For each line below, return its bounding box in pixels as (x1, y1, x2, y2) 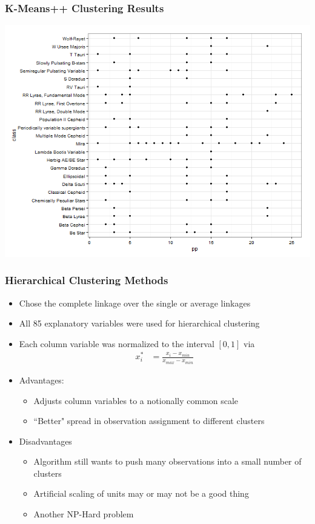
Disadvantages (19, 434, 72, 447)
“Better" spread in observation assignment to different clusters (33, 414, 265, 427)
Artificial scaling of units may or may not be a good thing (33, 487, 249, 500)
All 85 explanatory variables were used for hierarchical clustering (19, 317, 260, 330)
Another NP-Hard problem (33, 508, 134, 520)
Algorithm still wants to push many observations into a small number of (33, 455, 302, 468)
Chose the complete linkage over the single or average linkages (19, 296, 251, 309)
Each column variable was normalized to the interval (19, 337, 214, 350)
